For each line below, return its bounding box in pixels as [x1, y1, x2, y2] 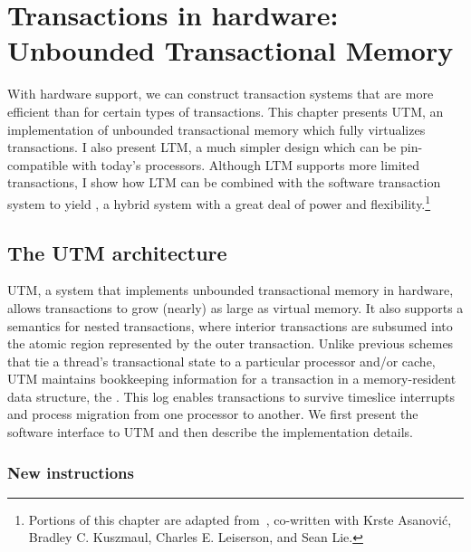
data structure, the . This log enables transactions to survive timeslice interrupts [7, 386, 455, 405]
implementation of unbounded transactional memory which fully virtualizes [7, 119, 426, 138]
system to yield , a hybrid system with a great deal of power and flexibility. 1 [7, 191, 431, 213]
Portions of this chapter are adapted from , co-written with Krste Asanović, [28, 509, 452, 528]
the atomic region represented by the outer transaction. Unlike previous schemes [7, 334, 454, 353]
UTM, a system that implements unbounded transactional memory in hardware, [7, 281, 454, 300]
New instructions [7, 461, 135, 483]
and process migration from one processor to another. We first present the [7, 404, 418, 424]
